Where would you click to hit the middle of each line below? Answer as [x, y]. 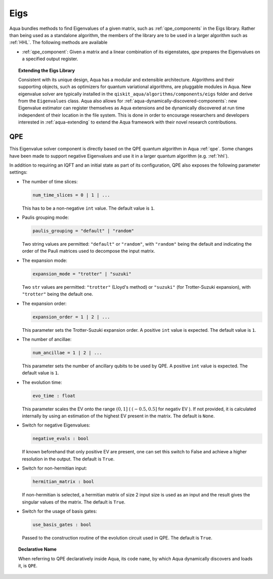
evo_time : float [54, 396]
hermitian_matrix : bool [63, 482]
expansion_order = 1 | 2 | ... [72, 317]
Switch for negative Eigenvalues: [56, 425]
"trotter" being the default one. [58, 294]
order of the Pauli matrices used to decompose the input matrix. [88, 251]
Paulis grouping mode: [45, 217]
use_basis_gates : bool [62, 525]
